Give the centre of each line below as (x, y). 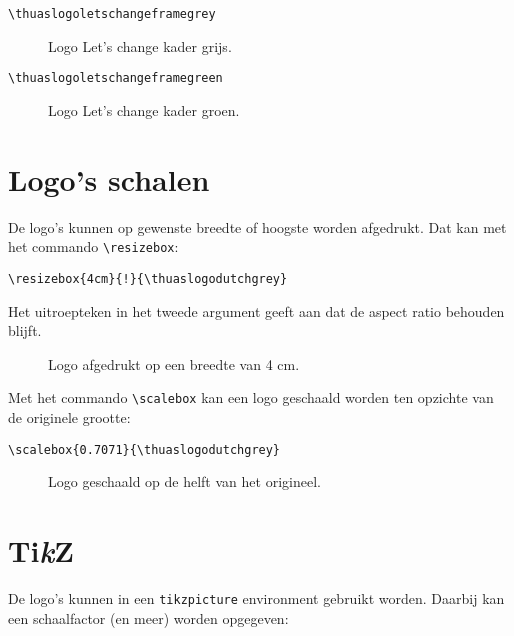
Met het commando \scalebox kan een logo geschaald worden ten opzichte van (251, 397)
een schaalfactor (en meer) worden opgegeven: (148, 617)
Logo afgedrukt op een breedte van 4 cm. (174, 363)
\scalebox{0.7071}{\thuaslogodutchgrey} (144, 449)
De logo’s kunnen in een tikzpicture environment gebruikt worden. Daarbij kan (256, 597)
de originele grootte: (69, 416)
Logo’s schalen (109, 178)
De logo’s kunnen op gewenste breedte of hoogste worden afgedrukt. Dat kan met (257, 226)
